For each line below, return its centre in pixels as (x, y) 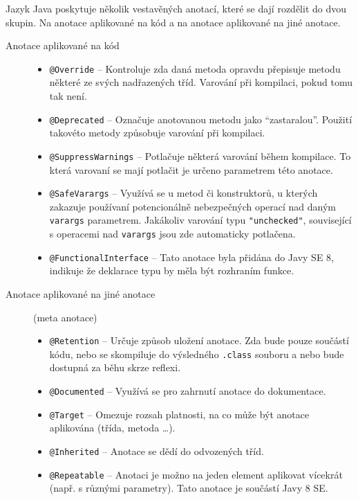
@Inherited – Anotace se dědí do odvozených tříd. (157, 450)
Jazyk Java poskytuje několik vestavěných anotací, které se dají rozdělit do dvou (176, 8)
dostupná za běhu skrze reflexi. (115, 367)
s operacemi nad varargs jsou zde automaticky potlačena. (172, 234)
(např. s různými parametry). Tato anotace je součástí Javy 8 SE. (189, 488)
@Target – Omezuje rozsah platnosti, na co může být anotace (179, 414)
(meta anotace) (65, 317)
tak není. (68, 96)
